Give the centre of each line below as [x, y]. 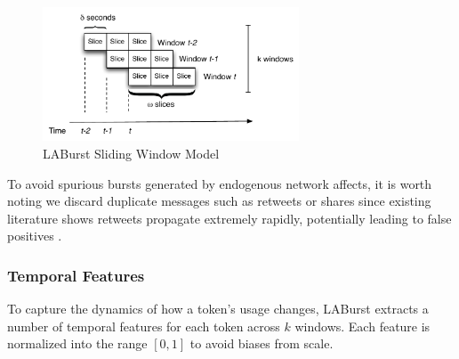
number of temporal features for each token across [144, 326]
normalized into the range [77, 343]
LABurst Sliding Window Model [131, 154]
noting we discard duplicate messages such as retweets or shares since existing [219, 201]
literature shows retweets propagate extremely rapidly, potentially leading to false [229, 218]
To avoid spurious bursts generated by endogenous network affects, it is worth [220, 183]
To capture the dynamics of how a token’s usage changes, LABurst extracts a [218, 309]
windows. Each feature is [362, 326]
